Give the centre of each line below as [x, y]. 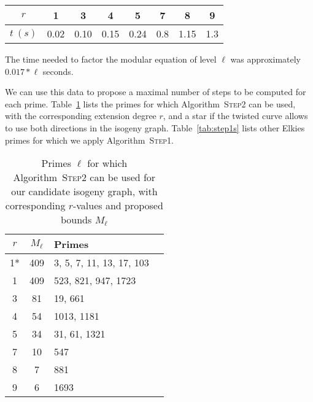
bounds [76, 220]
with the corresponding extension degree [81, 116]
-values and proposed [118, 206]
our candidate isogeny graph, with [84, 191]
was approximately [266, 59]
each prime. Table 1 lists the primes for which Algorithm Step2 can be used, [150, 103]
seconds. [58, 71]
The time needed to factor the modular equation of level [111, 59]
